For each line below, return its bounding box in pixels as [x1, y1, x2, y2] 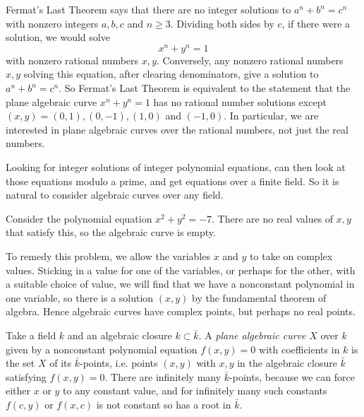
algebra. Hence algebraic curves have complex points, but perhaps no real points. [6, 304, 356, 319]
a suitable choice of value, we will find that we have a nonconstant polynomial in [6, 276, 355, 291]
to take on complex [250, 248, 333, 263]
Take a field [6, 327, 56, 342]
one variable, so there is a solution [6, 290, 154, 305]
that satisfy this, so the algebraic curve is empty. [6, 225, 216, 240]
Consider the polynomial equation [6, 211, 152, 225]
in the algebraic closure [237, 356, 337, 370]
